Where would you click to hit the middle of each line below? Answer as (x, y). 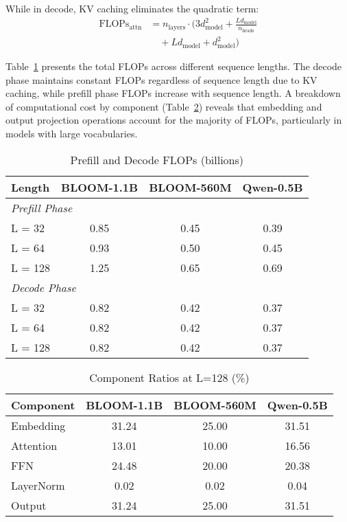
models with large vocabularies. (72, 134)
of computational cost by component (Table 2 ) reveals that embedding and (164, 106)
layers (177, 27)
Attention (34, 445)
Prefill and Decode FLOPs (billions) (157, 159)
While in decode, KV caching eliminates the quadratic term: (132, 8)
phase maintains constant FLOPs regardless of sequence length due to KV (161, 79)
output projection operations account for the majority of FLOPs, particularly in (174, 120)
